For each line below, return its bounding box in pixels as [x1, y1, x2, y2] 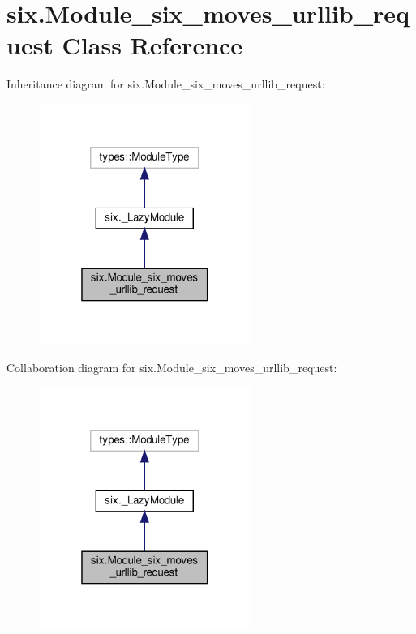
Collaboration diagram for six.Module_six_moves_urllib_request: [6, 358, 337, 375]
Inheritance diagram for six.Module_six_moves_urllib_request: [6, 75, 325, 92]
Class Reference [62, 28, 243, 62]
